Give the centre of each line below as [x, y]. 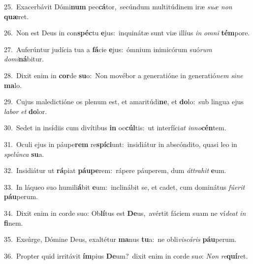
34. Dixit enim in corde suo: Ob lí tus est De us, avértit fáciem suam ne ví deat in [125, 213]
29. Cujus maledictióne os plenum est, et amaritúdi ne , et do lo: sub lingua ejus [124, 102]
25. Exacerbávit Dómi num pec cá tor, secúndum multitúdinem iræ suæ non [118, 6]
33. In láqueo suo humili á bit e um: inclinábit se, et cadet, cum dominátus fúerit [125, 187]
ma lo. [13, 85]
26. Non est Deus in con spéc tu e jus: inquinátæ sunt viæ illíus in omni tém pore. [127, 33]
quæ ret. [16, 16]
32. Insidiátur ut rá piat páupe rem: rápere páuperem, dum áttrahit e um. [115, 170]
